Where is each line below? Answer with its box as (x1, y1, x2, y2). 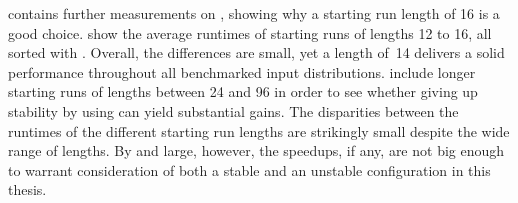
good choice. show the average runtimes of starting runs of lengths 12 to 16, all (8, 22, 492, 43)
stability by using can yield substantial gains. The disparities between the (8, 100, 459, 121)
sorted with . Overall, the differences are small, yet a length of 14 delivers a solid (8, 42, 505, 63)
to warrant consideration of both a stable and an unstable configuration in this (8, 159, 491, 180)
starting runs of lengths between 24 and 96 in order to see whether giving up (8, 81, 478, 102)
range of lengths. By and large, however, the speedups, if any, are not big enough (8, 140, 505, 161)
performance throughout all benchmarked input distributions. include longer (8, 61, 476, 82)
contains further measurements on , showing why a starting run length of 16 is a (8, 3, 500, 23)
